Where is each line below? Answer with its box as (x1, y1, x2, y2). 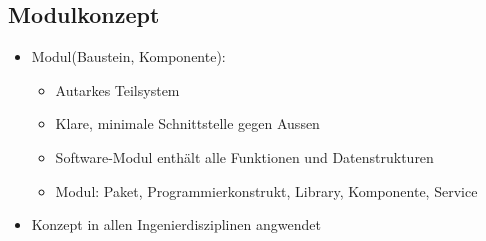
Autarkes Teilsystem (55, 79, 180, 100)
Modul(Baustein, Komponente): (31, 46, 226, 67)
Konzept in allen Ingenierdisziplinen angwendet (31, 214, 321, 235)
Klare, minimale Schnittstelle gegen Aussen (55, 113, 320, 134)
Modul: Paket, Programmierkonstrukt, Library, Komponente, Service (55, 180, 478, 201)
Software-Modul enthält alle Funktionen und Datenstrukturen (55, 146, 434, 167)
